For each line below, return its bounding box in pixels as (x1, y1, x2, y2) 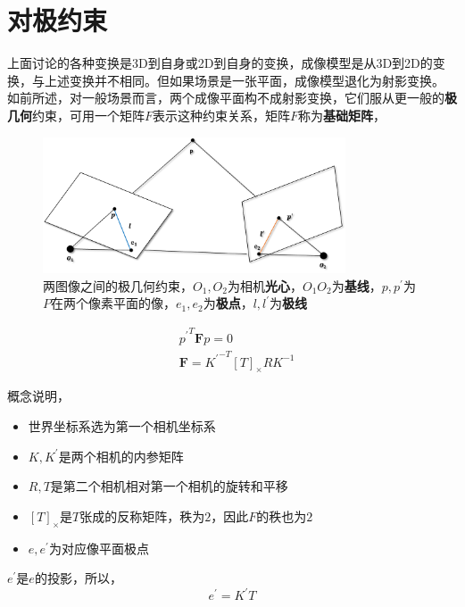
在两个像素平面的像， (51, 294, 176, 312)
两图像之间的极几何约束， (43, 276, 193, 295)
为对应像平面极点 (48, 538, 149, 557)
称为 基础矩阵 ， (298, 105, 386, 124)
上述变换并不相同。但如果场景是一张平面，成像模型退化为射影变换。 (44, 71, 444, 89)
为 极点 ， (203, 294, 253, 312)
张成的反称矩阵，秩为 (79, 506, 205, 525)
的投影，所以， (34, 569, 122, 587)
